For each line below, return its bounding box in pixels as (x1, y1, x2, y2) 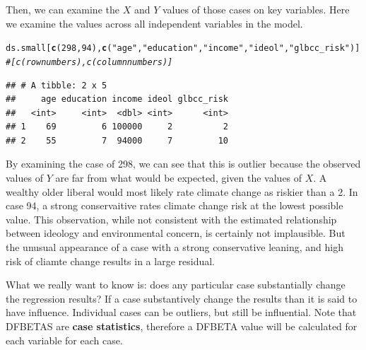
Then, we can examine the (6, 2, 119, 16)
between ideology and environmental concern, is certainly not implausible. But (6, 226, 346, 240)
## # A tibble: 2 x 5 (6, 80, 107, 91)
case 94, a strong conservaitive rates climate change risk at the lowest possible (6, 198, 343, 213)
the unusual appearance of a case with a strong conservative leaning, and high (6, 240, 343, 255)
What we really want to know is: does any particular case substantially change (6, 277, 346, 292)
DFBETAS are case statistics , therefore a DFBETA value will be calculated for (6, 319, 358, 333)
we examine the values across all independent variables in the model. (6, 16, 303, 30)
